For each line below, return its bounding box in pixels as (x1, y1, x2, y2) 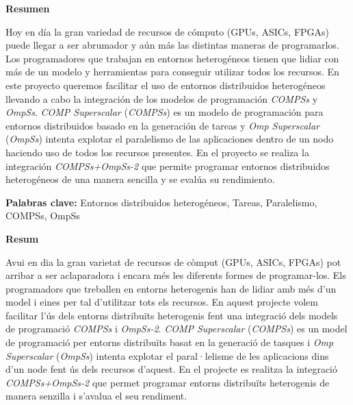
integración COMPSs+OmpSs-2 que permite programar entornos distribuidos (5, 158, 330, 173)
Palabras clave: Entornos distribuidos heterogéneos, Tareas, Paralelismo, (5, 195, 317, 209)
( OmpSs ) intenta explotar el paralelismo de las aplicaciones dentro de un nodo (5, 132, 334, 146)
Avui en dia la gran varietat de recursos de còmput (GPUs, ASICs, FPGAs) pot (5, 254, 341, 269)
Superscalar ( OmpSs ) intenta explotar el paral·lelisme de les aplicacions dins (5, 348, 329, 363)
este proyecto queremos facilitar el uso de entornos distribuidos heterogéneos (5, 77, 326, 92)
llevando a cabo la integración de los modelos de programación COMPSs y (5, 91, 318, 106)
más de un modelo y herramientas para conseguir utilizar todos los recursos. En (5, 64, 339, 79)
